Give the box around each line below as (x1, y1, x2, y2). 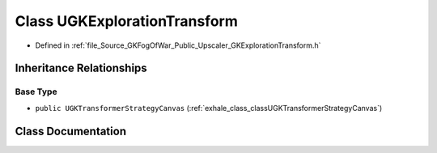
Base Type (15, 86, 57, 97)
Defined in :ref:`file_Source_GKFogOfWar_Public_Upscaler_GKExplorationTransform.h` (35, 40, 321, 50)
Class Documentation (15, 124, 127, 138)
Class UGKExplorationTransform (15, 12, 238, 30)
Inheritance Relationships (15, 62, 147, 75)
